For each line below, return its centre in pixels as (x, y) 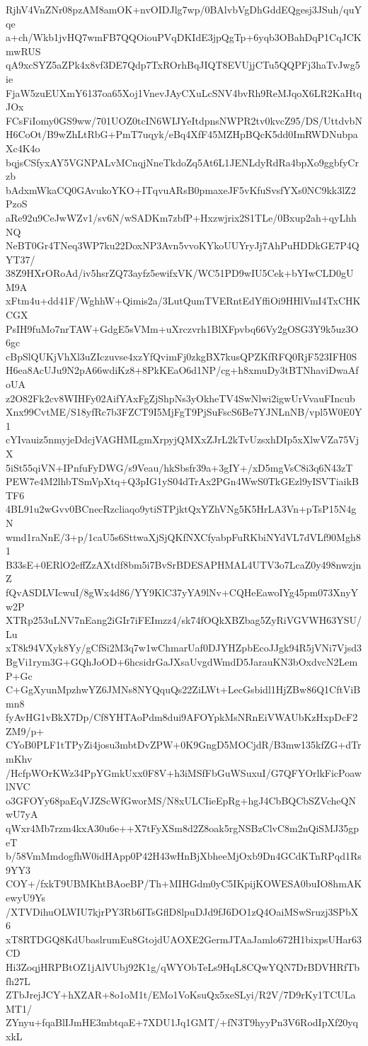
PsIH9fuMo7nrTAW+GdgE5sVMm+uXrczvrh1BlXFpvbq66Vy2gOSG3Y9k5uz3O (182, 328)
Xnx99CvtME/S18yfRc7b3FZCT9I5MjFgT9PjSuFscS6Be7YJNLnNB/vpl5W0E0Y (184, 412)
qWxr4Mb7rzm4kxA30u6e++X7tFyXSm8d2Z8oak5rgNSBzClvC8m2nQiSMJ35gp (182, 828)
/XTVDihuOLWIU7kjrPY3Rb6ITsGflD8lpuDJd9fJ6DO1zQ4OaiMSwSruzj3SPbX (182, 911)
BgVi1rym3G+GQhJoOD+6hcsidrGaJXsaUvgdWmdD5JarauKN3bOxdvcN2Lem (182, 661)
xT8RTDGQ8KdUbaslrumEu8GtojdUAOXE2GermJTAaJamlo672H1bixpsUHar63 (184, 939)
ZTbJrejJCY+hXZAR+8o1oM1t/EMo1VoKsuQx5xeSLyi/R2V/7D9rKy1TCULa (181, 995)
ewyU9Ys (26, 897)
